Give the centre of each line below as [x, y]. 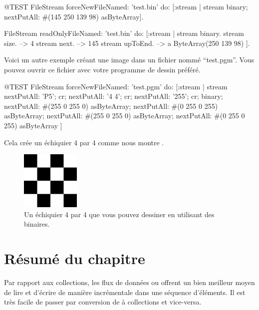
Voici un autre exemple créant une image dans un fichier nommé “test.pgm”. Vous [129, 60]
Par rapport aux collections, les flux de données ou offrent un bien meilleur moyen [129, 282]
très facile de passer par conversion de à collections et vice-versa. [103, 302]
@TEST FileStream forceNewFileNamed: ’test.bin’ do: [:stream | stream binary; [126, 6]
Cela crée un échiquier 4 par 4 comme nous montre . [84, 142]
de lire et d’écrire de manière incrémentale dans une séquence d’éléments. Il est [125, 292]
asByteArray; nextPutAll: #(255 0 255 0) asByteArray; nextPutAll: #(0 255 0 [125, 116]
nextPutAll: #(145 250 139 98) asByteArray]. [74, 16]
